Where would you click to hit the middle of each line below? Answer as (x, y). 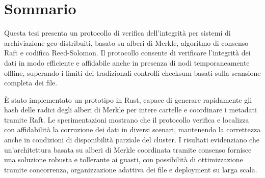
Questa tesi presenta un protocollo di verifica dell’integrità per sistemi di (117, 33)
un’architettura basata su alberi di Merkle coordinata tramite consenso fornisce (128, 149)
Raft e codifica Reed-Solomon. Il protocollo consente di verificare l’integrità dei (127, 53)
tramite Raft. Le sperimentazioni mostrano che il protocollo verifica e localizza (127, 119)
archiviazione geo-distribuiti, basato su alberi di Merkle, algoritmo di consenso (126, 42)
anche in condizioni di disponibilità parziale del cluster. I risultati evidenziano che (132, 140)
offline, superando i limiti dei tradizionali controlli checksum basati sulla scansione (132, 72)
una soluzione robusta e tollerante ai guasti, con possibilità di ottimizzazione (124, 159)
